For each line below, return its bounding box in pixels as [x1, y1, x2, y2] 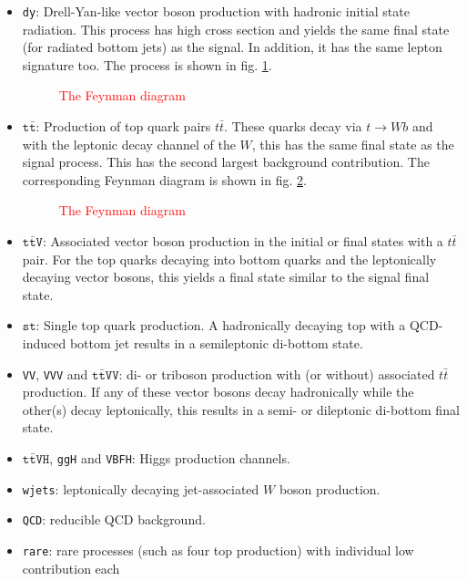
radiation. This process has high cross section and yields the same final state [22, 19, 450, 38]
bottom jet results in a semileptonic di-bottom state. [69, 333, 363, 352]
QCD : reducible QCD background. [22, 510, 206, 529]
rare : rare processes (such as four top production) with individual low [22, 540, 414, 559]
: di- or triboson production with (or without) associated [118, 364, 435, 383]
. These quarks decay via [224, 117, 362, 136]
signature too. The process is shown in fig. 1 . [22, 55, 272, 74]
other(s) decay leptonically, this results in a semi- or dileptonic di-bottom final [22, 399, 460, 419]
